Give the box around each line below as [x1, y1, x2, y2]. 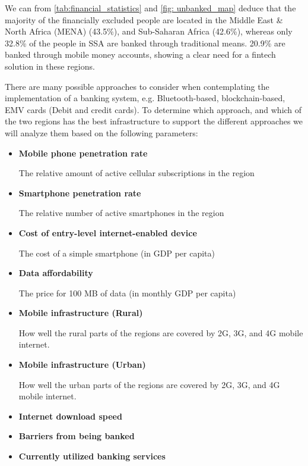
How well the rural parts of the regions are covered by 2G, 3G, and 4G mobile [18, 326, 303, 339]
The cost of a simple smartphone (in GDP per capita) [18, 246, 215, 259]
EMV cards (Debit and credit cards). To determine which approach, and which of [5, 103, 302, 115]
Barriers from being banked [18, 430, 135, 442]
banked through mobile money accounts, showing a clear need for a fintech [5, 48, 276, 61]
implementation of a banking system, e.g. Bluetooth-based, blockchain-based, [5, 92, 285, 104]
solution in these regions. [5, 60, 95, 72]
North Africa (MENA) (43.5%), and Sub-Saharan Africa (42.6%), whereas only [5, 25, 293, 37]
